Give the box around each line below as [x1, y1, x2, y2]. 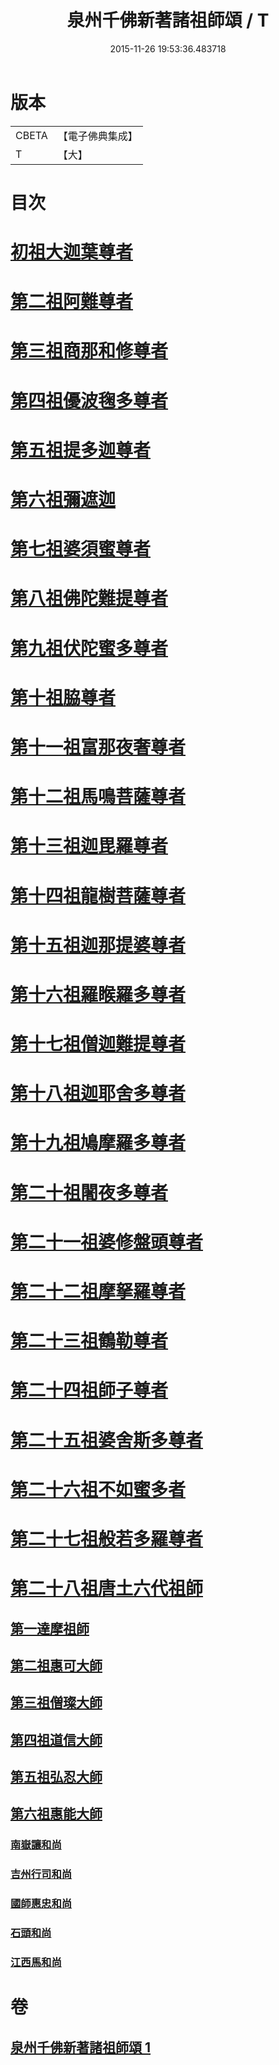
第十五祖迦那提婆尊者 [10, 934, 187, 956]
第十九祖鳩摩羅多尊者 [10, 1132, 187, 1155]
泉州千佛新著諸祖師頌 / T [66, 9, 270, 32]
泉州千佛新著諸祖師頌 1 [10, 2039, 152, 2056]
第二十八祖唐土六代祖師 [10, 1577, 204, 1600]
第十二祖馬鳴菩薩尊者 [10, 786, 187, 808]
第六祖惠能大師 [10, 1806, 103, 1823]
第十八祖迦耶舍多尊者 [10, 1082, 187, 1105]
